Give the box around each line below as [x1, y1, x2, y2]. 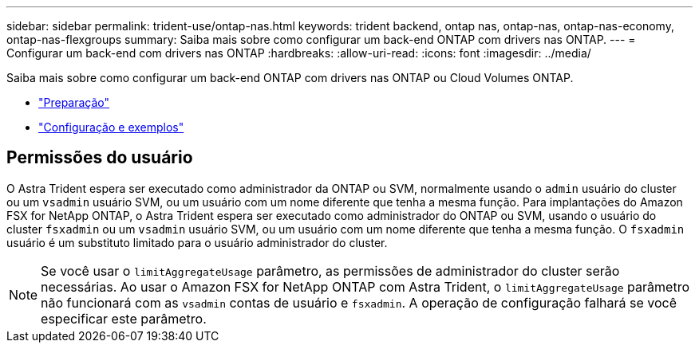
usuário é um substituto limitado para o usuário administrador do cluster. [6, 235, 388, 249]
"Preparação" [38, 96, 110, 109]
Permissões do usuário [6, 147, 193, 168]
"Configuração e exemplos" [38, 120, 184, 134]
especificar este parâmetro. [41, 310, 207, 327]
